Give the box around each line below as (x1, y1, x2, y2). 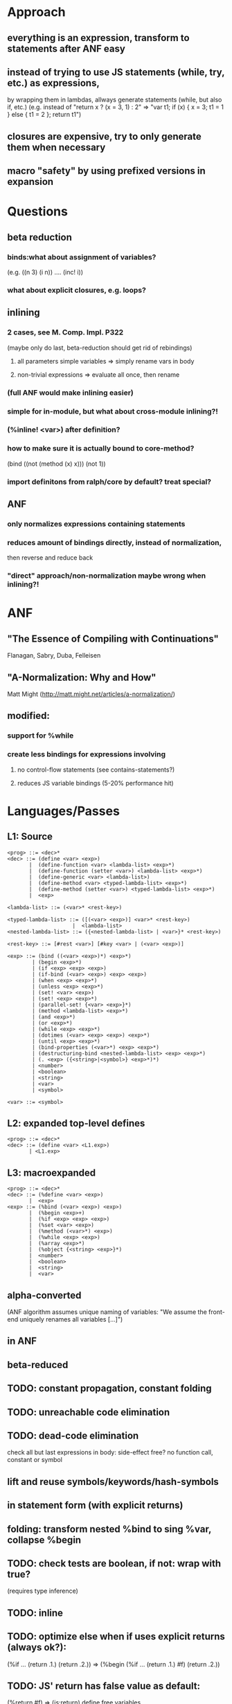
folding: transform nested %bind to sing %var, (7, 1523, 212, 1535)
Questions (7, 204, 68, 220)
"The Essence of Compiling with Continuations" (7, 633, 220, 644)
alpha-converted (7, 1289, 82, 1301)
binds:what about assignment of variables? (7, 252, 157, 261)
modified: (7, 710, 50, 722)
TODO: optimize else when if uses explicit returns (7, 1631, 225, 1643)
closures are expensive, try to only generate (7, 130, 202, 143)
